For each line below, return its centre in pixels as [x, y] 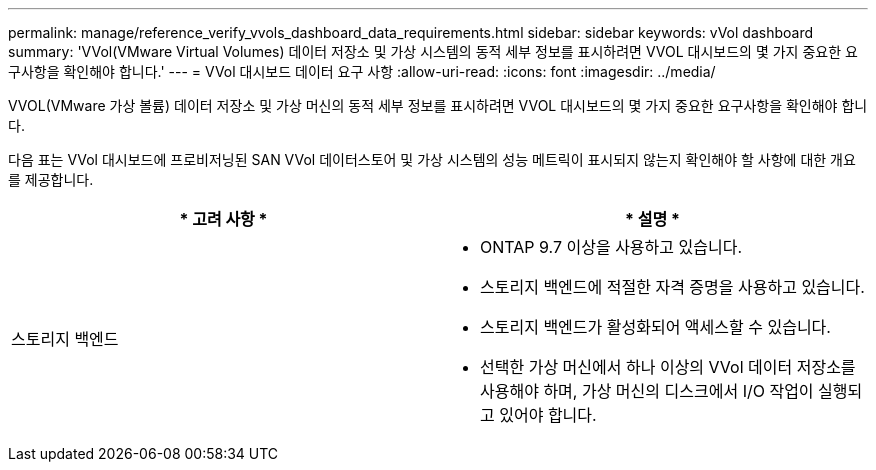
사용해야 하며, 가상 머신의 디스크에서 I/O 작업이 [647, 391]
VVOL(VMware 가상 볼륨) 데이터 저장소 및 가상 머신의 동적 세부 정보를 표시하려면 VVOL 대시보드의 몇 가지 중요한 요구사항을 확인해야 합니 [438, 105]
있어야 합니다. [548, 415]
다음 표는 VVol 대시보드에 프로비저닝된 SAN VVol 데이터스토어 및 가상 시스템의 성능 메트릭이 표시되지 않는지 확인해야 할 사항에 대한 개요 [432, 159]
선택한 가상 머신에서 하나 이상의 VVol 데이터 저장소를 [668, 367]
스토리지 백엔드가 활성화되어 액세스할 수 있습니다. [655, 327]
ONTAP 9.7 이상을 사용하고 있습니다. [611, 247]
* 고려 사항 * [223, 219]
